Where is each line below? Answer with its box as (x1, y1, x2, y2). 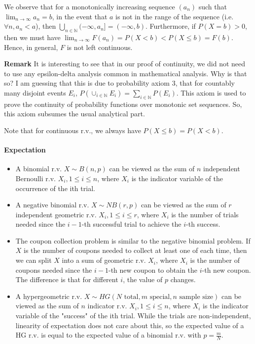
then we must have (4, 32, 61, 42)
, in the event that (52, 11, 108, 21)
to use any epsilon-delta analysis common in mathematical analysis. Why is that (4, 68, 247, 78)
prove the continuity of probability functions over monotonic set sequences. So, (4, 98, 242, 109)
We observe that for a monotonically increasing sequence (4, 1, 175, 11)
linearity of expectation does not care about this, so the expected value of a (15, 320, 244, 330)
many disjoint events (4, 87, 66, 98)
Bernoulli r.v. (15, 173, 56, 183)
